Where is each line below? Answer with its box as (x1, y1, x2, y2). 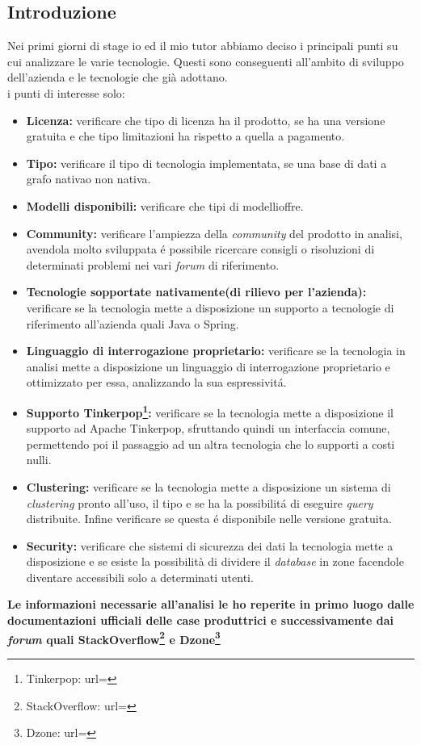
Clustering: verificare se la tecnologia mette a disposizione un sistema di (26, 478, 391, 495)
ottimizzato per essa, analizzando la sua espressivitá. (26, 374, 287, 391)
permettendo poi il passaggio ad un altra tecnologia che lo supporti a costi (26, 435, 395, 452)
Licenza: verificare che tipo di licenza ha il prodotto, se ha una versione (26, 111, 385, 128)
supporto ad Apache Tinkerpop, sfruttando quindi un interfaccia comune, (26, 420, 390, 437)
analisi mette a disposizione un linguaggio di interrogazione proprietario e (26, 358, 390, 375)
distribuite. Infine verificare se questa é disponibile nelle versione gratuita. (26, 510, 392, 527)
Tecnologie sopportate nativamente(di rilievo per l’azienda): (26, 283, 367, 300)
